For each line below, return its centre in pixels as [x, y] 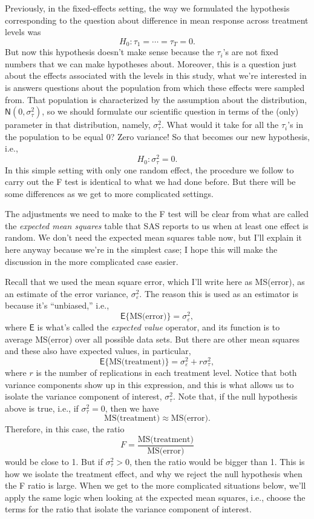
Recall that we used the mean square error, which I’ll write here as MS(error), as [155, 282]
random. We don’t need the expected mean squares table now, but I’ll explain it [154, 237]
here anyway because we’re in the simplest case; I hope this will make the [141, 249]
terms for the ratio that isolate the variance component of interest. [128, 509]
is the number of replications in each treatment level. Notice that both [166, 372]
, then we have [132, 408]
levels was [23, 32]
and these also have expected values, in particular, [98, 351]
